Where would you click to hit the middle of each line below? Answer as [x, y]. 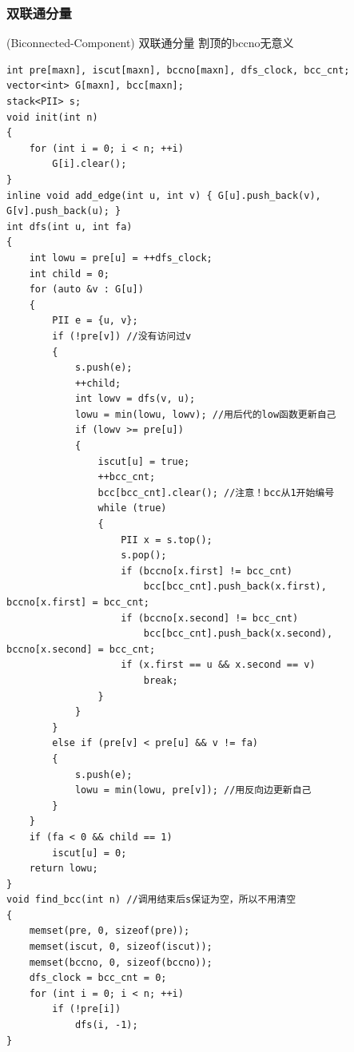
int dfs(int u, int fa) [70, 226]
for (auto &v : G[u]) [86, 290]
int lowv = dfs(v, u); [135, 399]
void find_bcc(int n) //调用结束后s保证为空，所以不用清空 [151, 900]
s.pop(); [144, 556]
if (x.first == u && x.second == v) [218, 665]
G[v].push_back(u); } [64, 211]
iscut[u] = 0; [89, 853]
